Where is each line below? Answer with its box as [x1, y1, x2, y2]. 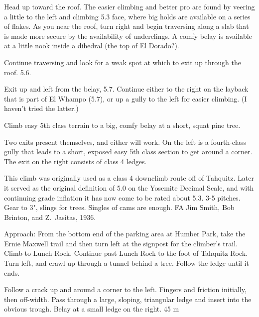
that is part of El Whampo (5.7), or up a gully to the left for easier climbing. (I [4, 93, 247, 104]
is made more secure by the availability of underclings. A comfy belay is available [4, 30, 252, 41]
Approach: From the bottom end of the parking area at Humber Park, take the [4, 228, 246, 239]
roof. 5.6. [4, 67, 31, 77]
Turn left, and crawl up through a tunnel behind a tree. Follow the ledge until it [4, 258, 249, 268]
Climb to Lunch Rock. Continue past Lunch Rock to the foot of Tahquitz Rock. [4, 248, 248, 258]
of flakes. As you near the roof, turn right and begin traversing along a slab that [4, 21, 249, 31]
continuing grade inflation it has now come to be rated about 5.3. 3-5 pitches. [4, 192, 241, 203]
